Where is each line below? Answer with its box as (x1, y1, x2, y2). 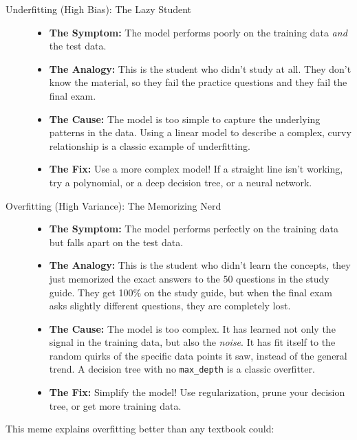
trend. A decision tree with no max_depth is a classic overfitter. (49, 362, 315, 376)
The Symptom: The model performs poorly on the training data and (49, 25, 347, 39)
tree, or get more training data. (49, 398, 182, 412)
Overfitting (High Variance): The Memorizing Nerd (6, 198, 221, 212)
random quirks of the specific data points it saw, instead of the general (49, 348, 347, 362)
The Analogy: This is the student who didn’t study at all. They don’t (49, 61, 351, 76)
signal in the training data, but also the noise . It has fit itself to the (49, 335, 336, 349)
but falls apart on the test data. (49, 234, 184, 249)
